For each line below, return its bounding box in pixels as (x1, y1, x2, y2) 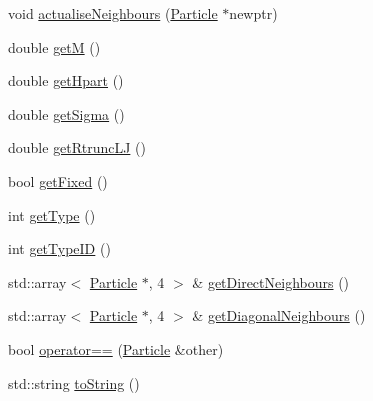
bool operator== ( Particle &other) (8, 338, 224, 359)
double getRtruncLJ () (8, 137, 146, 158)
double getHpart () (8, 70, 124, 91)
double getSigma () (8, 103, 125, 124)
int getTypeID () (8, 238, 111, 259)
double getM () (8, 36, 101, 57)
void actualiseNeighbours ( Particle (8, 3, 218, 23)
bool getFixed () (8, 170, 108, 191)
